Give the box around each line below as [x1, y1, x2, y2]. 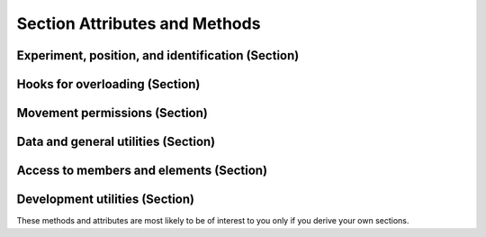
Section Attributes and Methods [16, 14, 261, 33]
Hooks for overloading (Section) [16, 77, 201, 92]
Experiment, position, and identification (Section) [16, 48, 300, 63]
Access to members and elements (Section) [16, 163, 268, 178]
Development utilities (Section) [16, 192, 195, 207]
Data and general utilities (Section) [16, 134, 216, 150]
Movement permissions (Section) [16, 105, 209, 121]
